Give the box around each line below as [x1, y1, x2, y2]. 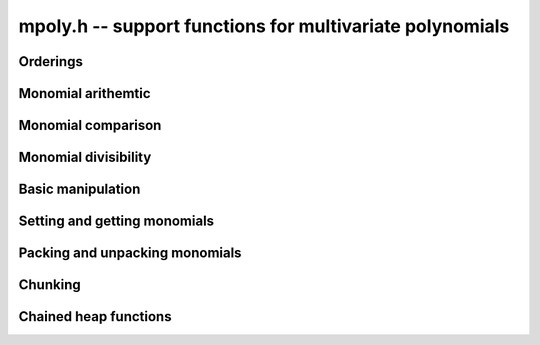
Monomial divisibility [18, 149, 152, 166]
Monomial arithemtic [18, 85, 151, 102]
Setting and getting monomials [18, 213, 215, 230]
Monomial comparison [18, 117, 162, 134]
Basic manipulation [18, 181, 141, 198]
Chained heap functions [18, 308, 172, 325]
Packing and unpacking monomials [18, 245, 242, 262]
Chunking [18, 276, 81, 294]
